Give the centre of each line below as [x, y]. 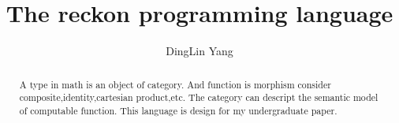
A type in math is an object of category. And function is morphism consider [175, 84]
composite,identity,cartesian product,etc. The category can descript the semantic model [199, 97]
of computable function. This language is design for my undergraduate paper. [178, 110]
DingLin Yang [199, 51]
